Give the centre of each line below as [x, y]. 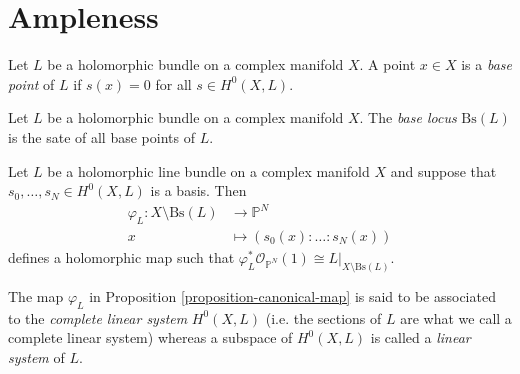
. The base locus [408, 117]
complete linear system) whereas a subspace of [150, 337]
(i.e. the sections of [323, 317]
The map [36, 295]
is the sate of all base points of [101, 136]
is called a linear [420, 337]
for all [173, 83]
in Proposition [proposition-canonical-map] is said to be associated [292, 295]
